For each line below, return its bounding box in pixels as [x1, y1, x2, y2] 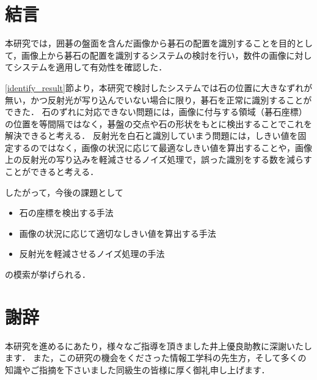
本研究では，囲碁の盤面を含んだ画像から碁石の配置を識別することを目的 [5, 37, 296, 50]
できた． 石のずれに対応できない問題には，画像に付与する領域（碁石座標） [5, 105, 307, 118]
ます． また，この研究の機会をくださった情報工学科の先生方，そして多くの [5, 351, 307, 364]
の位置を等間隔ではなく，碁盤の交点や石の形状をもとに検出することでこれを [5, 117, 312, 130]
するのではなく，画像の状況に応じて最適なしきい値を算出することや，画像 [13, 141, 313, 154]
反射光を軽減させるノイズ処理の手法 [19, 247, 165, 260]
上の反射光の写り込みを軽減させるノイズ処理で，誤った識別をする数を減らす [5, 153, 312, 166]
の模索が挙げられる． [5, 268, 90, 281]
